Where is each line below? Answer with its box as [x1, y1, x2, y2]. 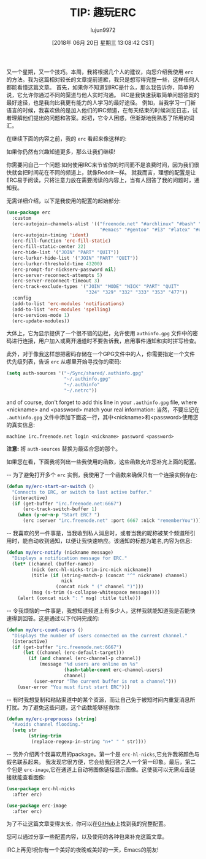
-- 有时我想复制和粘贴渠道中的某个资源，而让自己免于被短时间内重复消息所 [6, 696, 196, 703]
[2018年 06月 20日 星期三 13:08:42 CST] [51, 39, 154, 46]
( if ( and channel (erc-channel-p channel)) [28, 655, 141, 662]
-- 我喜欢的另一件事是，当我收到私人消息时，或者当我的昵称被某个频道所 [6, 529, 190, 537]
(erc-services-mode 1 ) [12, 312, 70, 318]
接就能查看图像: [6, 773, 46, 780]
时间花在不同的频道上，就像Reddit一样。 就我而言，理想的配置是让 [27, 168, 196, 176]
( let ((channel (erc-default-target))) [22, 650, 124, 656]
